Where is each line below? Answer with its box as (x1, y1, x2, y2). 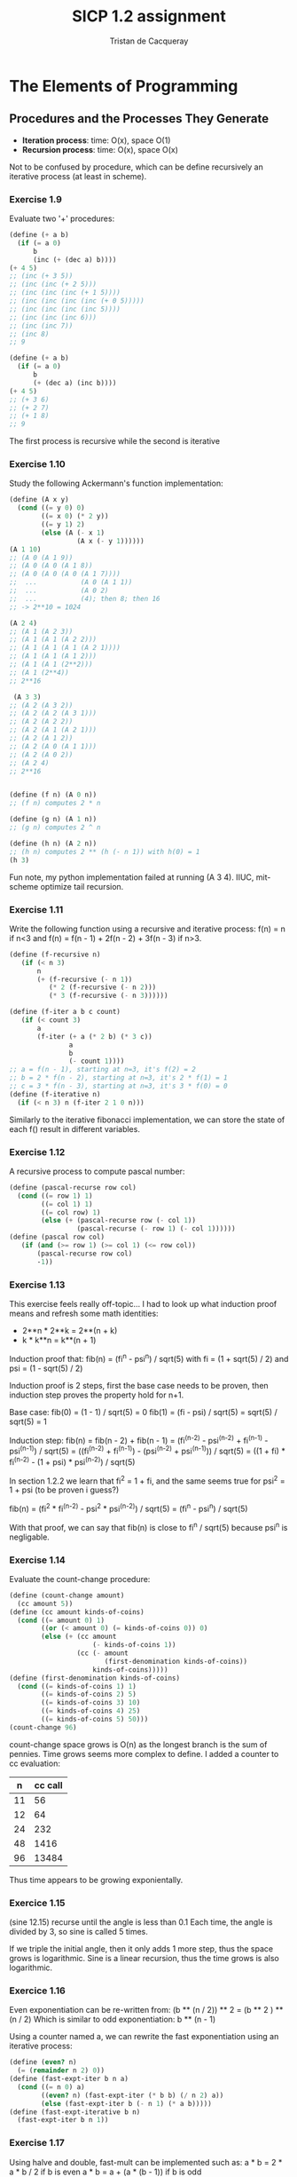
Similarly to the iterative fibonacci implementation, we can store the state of (9, 1114, 285, 1125)
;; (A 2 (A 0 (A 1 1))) (9, 741, 98, 751)
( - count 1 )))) (68, 1057, 125, 1066)
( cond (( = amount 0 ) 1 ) (17, 1616, 105, 1625)
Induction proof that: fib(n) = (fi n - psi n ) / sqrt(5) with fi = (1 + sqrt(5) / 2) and (9, 1351, 289, 1364)
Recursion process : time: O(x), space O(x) (21, 144, 179, 154)
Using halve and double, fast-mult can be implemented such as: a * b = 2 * (9, 2157, 283, 2167)
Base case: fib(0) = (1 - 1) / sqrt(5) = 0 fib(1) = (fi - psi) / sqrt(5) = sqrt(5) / (9, 1406, 277, 1417)
